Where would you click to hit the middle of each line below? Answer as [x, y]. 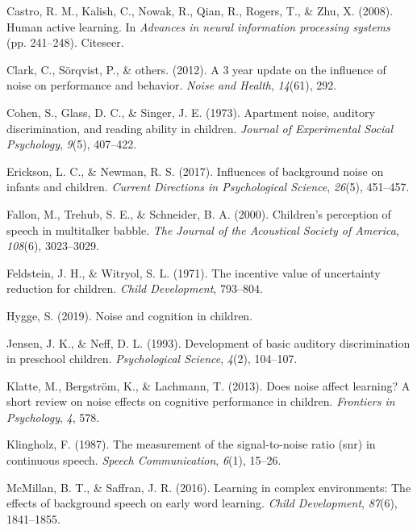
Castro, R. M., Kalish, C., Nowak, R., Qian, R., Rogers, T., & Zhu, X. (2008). [200, 10]
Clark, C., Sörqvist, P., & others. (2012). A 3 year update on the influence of [196, 69]
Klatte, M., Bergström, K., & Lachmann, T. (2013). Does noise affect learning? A [208, 385]
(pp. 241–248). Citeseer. [65, 42]
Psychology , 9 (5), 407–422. [72, 144]
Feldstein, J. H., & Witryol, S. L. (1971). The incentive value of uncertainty [194, 272]
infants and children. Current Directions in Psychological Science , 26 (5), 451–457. [208, 187]
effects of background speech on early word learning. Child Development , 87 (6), [202, 503]
